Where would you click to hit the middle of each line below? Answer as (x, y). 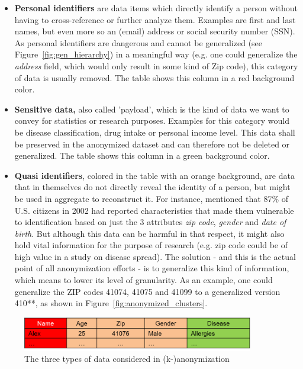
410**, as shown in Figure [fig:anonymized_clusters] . (111, 303)
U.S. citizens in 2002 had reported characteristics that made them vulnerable (154, 210)
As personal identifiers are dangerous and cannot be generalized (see (138, 42)
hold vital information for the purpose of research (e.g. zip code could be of (151, 245)
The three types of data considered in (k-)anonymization (127, 359)
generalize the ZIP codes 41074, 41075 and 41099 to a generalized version (147, 291)
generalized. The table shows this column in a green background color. (142, 155)
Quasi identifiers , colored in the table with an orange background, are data (154, 175)
